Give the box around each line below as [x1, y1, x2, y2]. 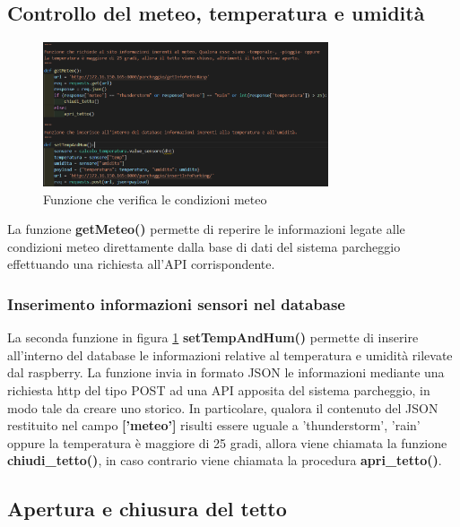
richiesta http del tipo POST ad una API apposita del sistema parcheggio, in [7, 381, 430, 400]
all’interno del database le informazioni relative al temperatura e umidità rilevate [7, 345, 453, 364]
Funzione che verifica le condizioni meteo [43, 189, 267, 208]
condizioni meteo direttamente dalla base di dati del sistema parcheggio [7, 237, 401, 255]
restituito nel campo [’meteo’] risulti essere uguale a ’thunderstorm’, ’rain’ [7, 416, 421, 435]
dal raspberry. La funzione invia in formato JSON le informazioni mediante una [7, 363, 445, 382]
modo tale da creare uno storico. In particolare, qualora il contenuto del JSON [7, 398, 438, 417]
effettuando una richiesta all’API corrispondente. [7, 255, 275, 273]
